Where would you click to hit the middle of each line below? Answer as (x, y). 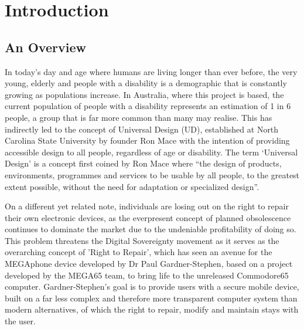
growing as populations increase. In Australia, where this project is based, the (144, 94)
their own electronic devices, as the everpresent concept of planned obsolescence (148, 217)
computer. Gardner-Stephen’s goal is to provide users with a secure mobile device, (152, 286)
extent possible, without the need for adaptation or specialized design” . (132, 186)
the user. (21, 321)
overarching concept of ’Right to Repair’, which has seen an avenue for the (139, 252)
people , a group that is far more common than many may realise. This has (139, 117)
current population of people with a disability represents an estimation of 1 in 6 (148, 106)
